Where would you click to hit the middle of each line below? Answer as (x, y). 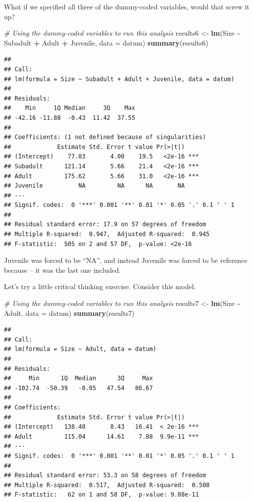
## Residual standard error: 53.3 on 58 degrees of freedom (105, 476)
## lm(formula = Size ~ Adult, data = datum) (80, 349)
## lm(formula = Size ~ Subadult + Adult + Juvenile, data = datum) (119, 79)
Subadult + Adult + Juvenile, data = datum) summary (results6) (106, 42)
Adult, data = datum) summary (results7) (69, 313)
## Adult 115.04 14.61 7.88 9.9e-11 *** (101, 436)
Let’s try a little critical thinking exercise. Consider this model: (100, 286)
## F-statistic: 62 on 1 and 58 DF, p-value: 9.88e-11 (101, 495)
